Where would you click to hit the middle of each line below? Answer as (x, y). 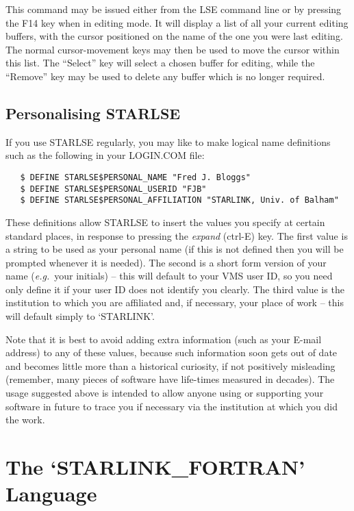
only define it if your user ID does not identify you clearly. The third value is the (175, 289)
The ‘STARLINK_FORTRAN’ (155, 467)
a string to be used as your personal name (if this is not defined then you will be (175, 249)
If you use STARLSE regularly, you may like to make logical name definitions (168, 141)
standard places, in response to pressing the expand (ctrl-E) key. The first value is (177, 235)
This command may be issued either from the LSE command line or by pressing (174, 9)
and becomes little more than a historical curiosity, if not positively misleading (170, 365)
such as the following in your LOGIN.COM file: (105, 155)
